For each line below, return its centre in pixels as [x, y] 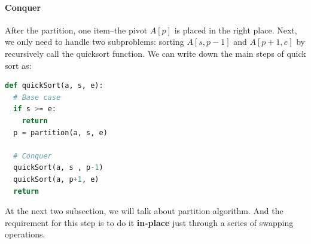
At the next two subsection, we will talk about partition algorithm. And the [144, 211]
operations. [25, 234]
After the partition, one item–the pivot [76, 30]
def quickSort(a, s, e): [54, 86]
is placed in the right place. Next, [236, 30]
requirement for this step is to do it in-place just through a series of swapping [149, 222]
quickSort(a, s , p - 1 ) [58, 168]
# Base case [37, 97]
